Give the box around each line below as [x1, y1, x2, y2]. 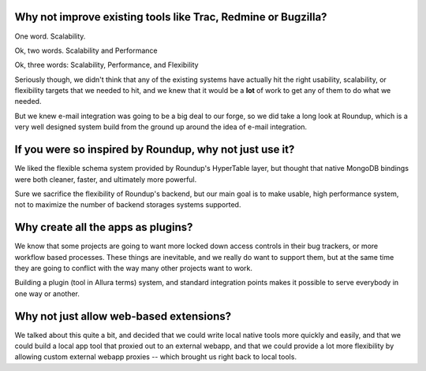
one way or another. [14, 288, 80, 299]
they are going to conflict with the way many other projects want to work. [14, 264, 252, 273]
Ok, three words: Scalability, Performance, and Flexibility [14, 60, 199, 70]
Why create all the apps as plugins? [14, 221, 193, 234]
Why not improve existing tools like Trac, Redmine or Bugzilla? [14, 10, 327, 24]
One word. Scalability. [14, 32, 86, 41]
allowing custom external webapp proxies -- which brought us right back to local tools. [14, 352, 297, 362]
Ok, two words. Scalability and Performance [14, 46, 158, 55]
